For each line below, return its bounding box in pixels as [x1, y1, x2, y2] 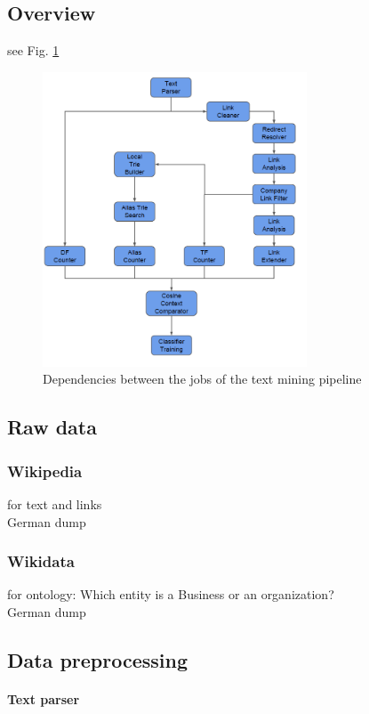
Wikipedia [7, 459, 83, 482]
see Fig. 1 [7, 41, 60, 60]
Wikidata [7, 550, 75, 572]
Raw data [7, 413, 97, 441]
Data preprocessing [7, 645, 189, 673]
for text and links [7, 494, 102, 513]
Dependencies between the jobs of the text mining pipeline [43, 369, 362, 388]
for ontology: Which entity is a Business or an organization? [7, 585, 334, 604]
